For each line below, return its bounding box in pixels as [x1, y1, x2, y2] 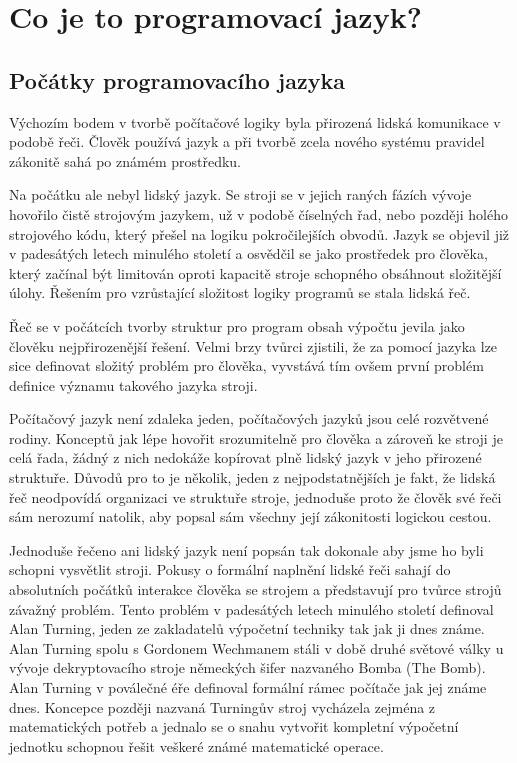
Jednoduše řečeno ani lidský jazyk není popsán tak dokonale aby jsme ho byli [9, 539, 484, 560]
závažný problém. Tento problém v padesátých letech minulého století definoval [9, 598, 494, 619]
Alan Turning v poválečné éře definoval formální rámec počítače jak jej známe [9, 677, 487, 698]
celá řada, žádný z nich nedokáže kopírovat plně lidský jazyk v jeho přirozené [9, 447, 482, 468]
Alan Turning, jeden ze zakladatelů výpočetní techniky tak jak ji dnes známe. [9, 618, 485, 639]
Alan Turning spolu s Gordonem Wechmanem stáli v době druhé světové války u [9, 637, 504, 658]
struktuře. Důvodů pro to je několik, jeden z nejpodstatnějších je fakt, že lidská [9, 467, 496, 488]
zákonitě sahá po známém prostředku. [9, 150, 242, 171]
